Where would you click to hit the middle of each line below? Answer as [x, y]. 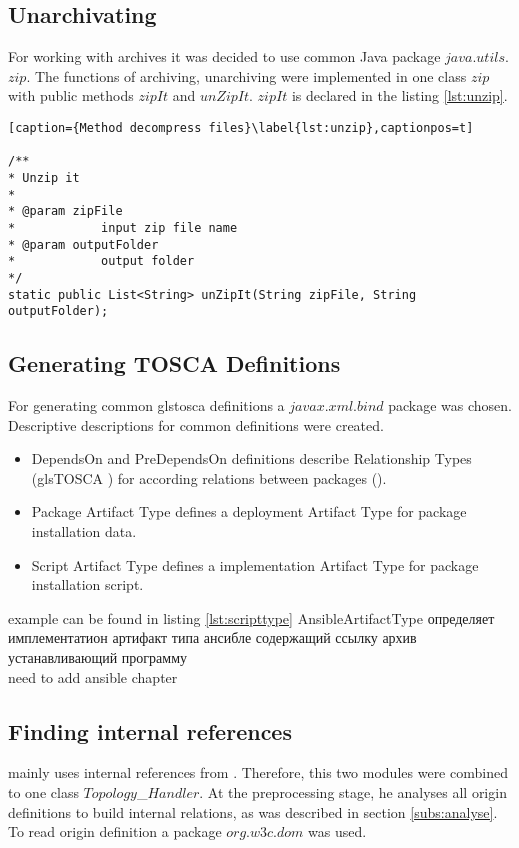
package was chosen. [450, 405]
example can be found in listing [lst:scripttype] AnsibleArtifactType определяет [251, 617]
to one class [43, 791]
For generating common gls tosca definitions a [146, 405]
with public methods [71, 95]
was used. [337, 831]
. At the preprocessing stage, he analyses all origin [353, 791]
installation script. [87, 584]
